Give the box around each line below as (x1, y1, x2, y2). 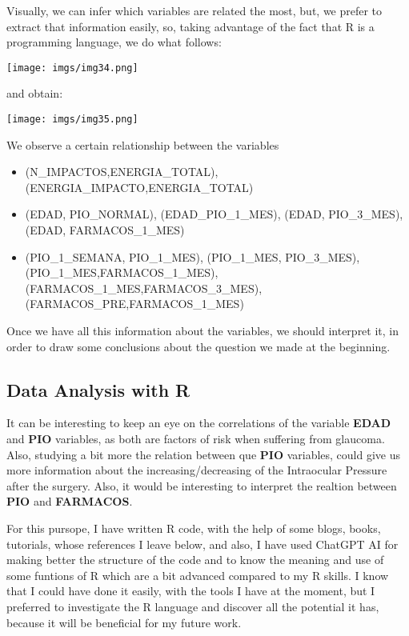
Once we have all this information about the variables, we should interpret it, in (6, 322, 399, 339)
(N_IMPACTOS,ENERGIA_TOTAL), (25, 163, 219, 180)
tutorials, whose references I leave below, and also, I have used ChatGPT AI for (6, 535, 399, 552)
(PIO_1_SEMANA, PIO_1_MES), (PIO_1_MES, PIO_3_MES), (25, 248, 360, 265)
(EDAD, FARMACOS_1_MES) (25, 222, 185, 238)
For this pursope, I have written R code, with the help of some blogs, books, (6, 519, 381, 536)
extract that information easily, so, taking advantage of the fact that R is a (6, 18, 375, 34)
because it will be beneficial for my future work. (6, 614, 242, 630)
